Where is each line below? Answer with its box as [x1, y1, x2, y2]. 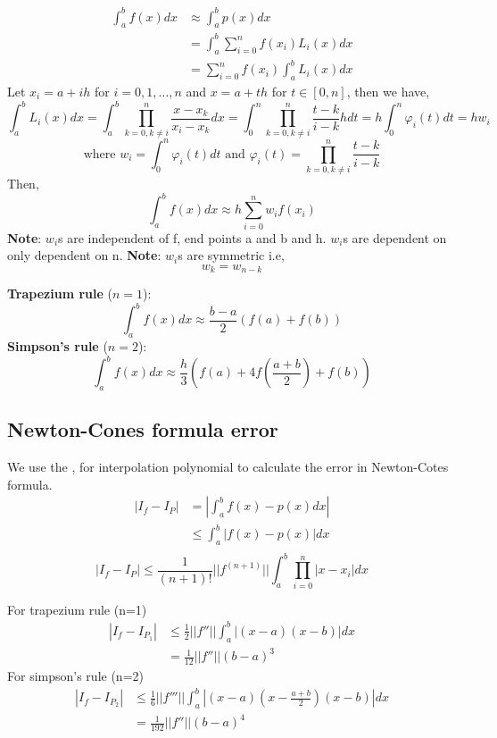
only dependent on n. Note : [7, 246, 162, 264]
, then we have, [346, 81, 430, 100]
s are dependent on [343, 228, 447, 247]
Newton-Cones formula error [7, 415, 278, 443]
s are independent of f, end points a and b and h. [58, 228, 327, 247]
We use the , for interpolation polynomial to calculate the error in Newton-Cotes [7, 457, 449, 476]
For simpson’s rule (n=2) [7, 666, 144, 684]
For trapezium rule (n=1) [7, 600, 147, 618]
